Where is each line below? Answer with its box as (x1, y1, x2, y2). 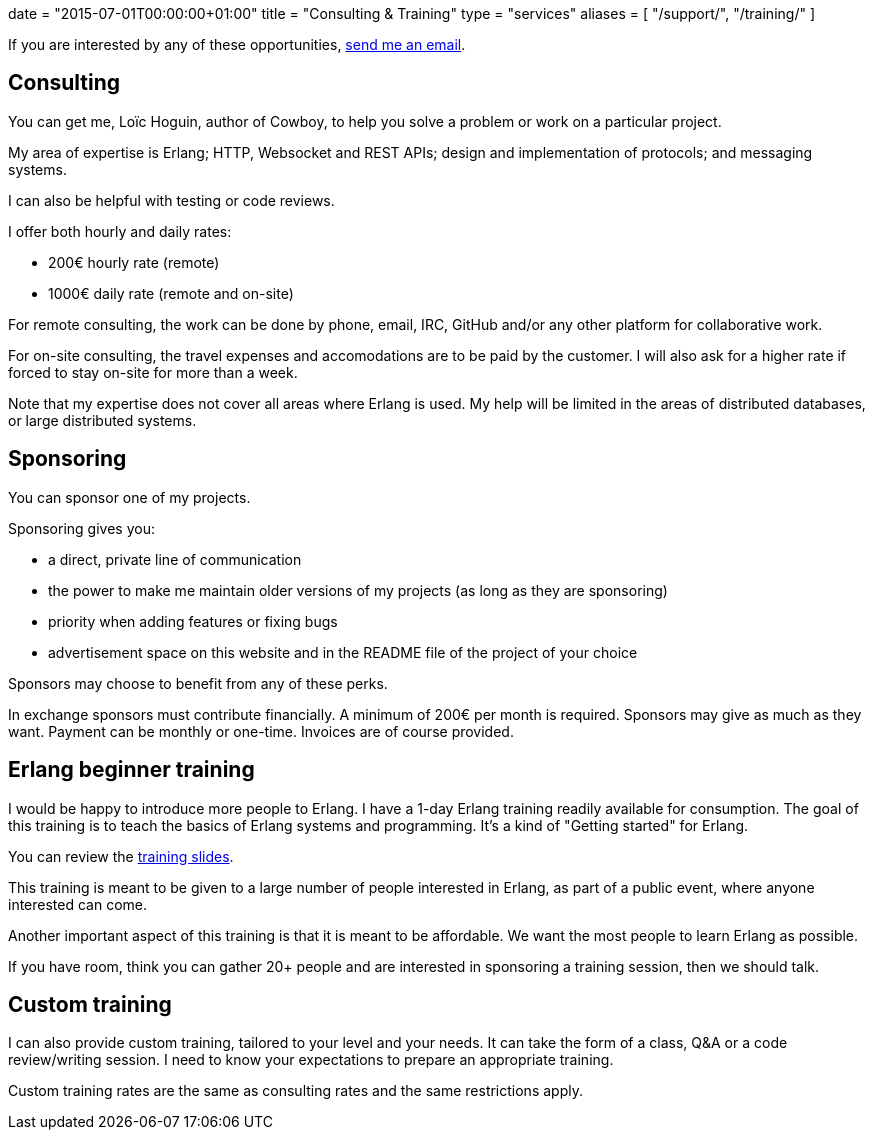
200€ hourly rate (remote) (48, 253, 220, 271)
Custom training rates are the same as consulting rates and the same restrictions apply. (8, 1082, 583, 1100)
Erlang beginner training (8, 757, 255, 783)
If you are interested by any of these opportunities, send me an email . (8, 36, 466, 53)
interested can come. (8, 895, 148, 913)
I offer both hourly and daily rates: (8, 222, 232, 240)
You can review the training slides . (8, 847, 234, 865)
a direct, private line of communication (48, 550, 302, 568)
